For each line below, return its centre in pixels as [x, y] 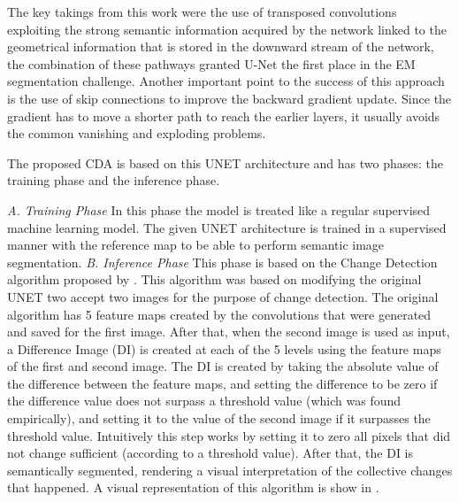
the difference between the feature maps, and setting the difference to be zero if [222, 383]
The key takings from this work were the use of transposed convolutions [202, 12]
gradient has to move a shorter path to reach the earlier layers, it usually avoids [224, 116]
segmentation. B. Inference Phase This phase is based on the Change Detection [222, 262]
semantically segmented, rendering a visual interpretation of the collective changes [230, 470]
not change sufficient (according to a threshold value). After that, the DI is [210, 453]
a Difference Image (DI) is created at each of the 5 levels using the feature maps [224, 348]
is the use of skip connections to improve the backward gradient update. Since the [229, 98]
